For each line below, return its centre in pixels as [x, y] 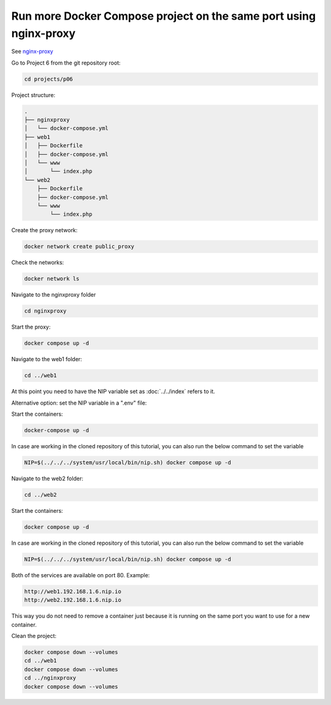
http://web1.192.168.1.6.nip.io [73, 591]
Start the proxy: [31, 327]
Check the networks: [38, 263]
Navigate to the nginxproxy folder [54, 295]
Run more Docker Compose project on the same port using [163, 16]
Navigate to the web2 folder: [48, 478]
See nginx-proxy [32, 52]
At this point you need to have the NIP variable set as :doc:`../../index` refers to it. [113, 391]
